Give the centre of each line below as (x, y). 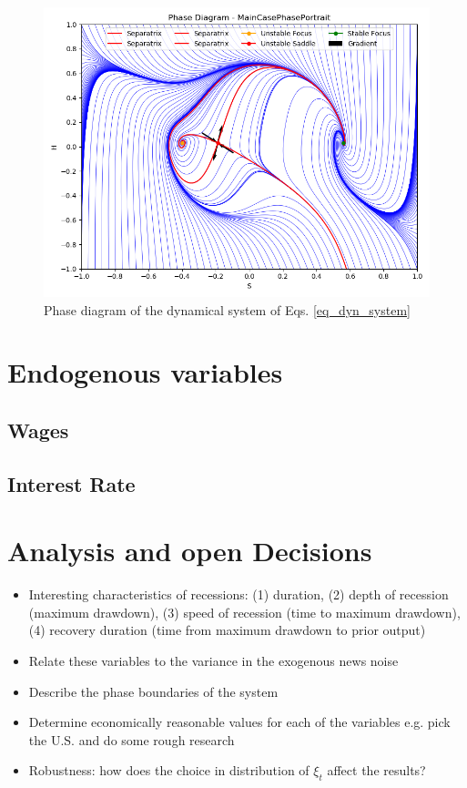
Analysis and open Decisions (190, 551)
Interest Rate (71, 483)
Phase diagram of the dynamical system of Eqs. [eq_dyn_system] (227, 309)
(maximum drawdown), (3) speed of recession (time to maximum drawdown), (244, 612)
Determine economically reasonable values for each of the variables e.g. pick (239, 722)
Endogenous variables (145, 372)
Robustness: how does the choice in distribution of (169, 770)
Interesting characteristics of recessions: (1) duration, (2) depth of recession (239, 594)
